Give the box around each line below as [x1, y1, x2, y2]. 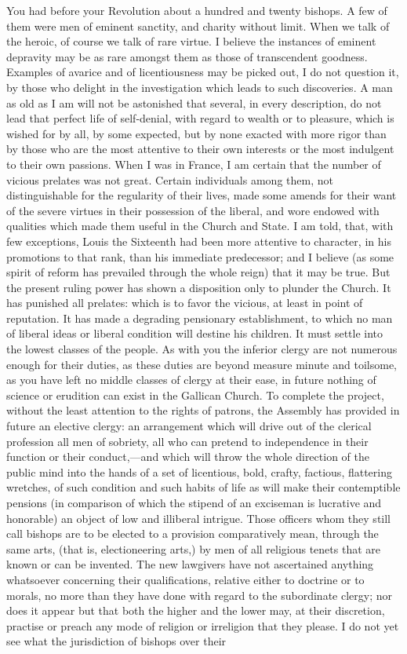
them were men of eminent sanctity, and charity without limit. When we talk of [6, 17, 390, 34]
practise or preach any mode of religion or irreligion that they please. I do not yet [6, 617, 399, 634]
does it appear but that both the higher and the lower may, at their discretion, [6, 602, 385, 619]
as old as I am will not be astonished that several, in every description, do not [6, 94, 382, 111]
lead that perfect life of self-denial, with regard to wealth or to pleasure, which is [6, 110, 394, 126]
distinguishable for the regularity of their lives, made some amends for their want [6, 187, 397, 203]
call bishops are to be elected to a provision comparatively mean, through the [6, 525, 379, 542]
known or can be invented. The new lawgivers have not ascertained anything [6, 556, 374, 572]
